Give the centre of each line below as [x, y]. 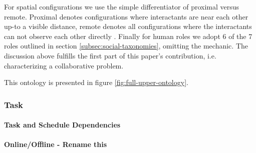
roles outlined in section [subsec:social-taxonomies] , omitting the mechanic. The [126, 46]
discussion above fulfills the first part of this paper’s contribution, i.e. [110, 55]
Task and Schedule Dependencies [62, 125]
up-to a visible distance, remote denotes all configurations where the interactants [128, 26]
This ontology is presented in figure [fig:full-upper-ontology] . [96, 82]
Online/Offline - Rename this [56, 144]
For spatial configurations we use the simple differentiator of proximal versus [122, 6]
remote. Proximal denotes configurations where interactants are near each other [126, 16]
